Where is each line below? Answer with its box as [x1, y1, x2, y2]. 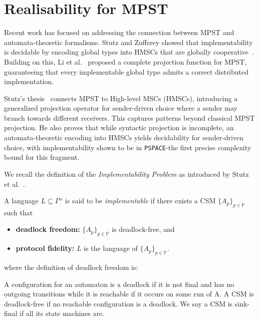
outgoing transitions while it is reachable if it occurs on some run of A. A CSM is [4, 288, 254, 299]
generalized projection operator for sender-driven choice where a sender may [4, 103, 237, 113]
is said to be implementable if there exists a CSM [65, 195, 216, 206]
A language [4, 195, 39, 206]
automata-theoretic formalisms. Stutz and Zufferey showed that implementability [4, 37, 253, 47]
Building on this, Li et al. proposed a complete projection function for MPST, [4, 56, 247, 67]
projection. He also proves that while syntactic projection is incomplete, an [4, 122, 234, 133]
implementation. [4, 76, 54, 87]
